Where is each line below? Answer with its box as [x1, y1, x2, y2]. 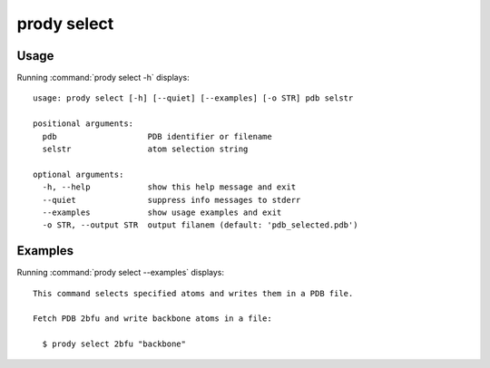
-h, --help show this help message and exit [42, 182, 297, 192]
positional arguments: [33, 119, 134, 129]
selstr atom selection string [42, 144, 249, 154]
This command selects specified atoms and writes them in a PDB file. [33, 288, 354, 298]
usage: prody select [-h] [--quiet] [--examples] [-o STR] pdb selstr [33, 93, 354, 103]
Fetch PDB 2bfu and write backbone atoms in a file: [33, 314, 272, 324]
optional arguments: [33, 169, 124, 179]
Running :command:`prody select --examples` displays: [16, 267, 225, 278]
